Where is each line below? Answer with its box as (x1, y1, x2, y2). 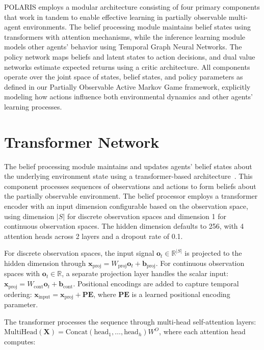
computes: (4, 336, 36, 346)
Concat (65, 329, 88, 336)
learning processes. (4, 101, 62, 112)
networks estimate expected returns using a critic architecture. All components (4, 61, 250, 72)
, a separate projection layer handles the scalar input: (62, 268, 228, 279)
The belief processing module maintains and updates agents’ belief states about (4, 160, 252, 171)
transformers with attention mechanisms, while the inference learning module (4, 31, 246, 42)
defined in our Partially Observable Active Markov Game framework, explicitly (4, 81, 251, 92)
